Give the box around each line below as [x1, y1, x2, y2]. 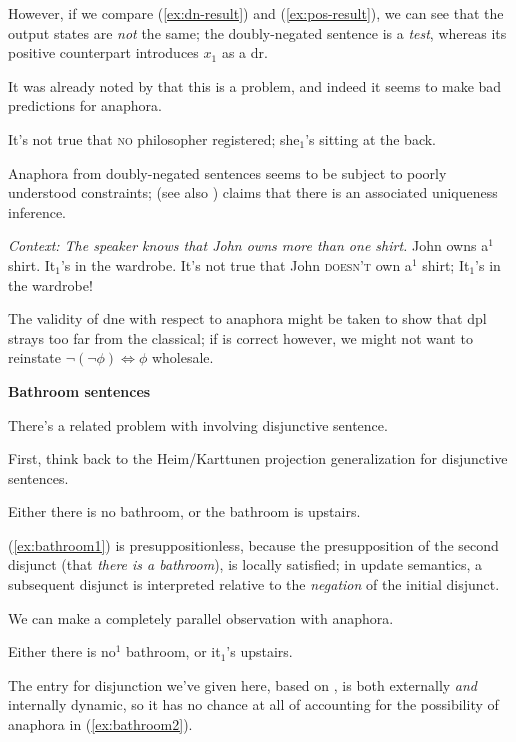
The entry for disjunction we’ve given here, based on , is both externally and [8, 674, 478, 695]
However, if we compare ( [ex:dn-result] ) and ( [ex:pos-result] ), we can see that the [8, 3, 504, 23]
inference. [8, 201, 66, 222]
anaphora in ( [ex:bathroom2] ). [8, 714, 193, 735]
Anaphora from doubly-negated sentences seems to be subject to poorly [8, 162, 447, 183]
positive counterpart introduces [8, 42, 199, 63]
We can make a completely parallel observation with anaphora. [8, 607, 394, 628]
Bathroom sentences [8, 380, 151, 401]
